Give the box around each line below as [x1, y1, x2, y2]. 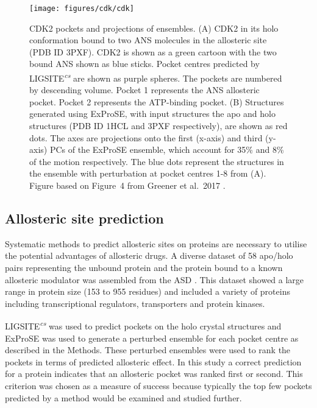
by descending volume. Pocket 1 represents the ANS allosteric [29, 83, 260, 96]
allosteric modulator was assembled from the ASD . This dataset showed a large [5, 273, 304, 286]
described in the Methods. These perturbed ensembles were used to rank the [5, 343, 291, 356]
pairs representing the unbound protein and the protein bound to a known [5, 261, 283, 274]
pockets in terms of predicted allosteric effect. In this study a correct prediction [5, 355, 302, 368]
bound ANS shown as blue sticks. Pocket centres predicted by [29, 57, 260, 70]
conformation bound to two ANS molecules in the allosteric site [29, 33, 267, 46]
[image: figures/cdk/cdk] [29, 4, 134, 13]
